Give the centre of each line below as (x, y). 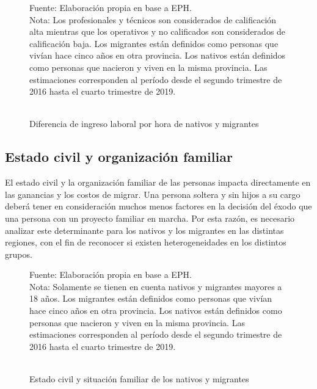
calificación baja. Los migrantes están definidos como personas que (154, 43)
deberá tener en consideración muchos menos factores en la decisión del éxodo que (158, 206)
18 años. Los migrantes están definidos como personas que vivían (151, 298)
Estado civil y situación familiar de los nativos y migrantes (139, 379)
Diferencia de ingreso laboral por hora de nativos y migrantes (144, 124)
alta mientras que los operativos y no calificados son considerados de (158, 31)
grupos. (19, 254)
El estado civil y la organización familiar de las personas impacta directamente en (158, 182)
